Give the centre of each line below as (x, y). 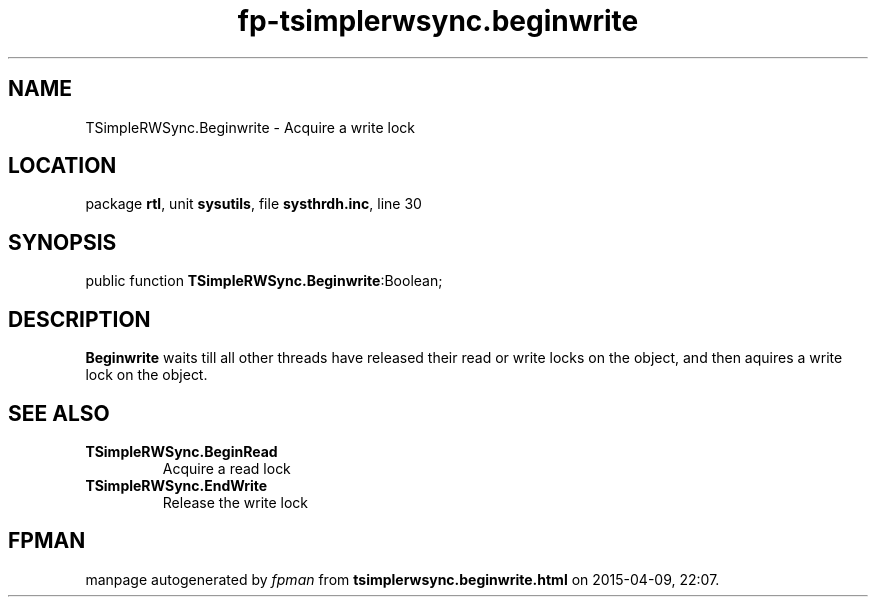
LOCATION (62, 166)
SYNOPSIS (62, 242)
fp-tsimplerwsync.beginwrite (438, 21)
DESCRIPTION (79, 319)
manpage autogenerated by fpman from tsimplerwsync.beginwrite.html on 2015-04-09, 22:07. (402, 579)
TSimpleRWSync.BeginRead (181, 451)
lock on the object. (146, 375)
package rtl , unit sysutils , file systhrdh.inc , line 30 (253, 204)
